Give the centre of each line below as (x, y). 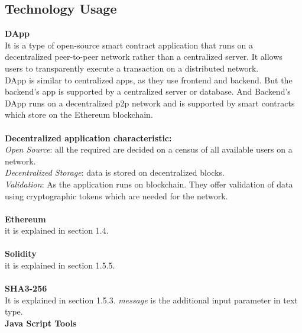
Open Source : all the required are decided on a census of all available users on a (149, 149)
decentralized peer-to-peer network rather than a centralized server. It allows (144, 56)
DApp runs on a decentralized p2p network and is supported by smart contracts (150, 103)
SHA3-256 (26, 288)
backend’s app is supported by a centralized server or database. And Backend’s (148, 91)
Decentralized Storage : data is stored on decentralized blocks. (115, 172)
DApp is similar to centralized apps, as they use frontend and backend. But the (149, 80)
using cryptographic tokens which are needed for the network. (116, 195)
